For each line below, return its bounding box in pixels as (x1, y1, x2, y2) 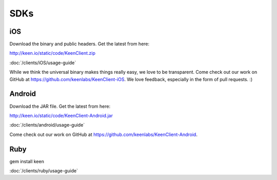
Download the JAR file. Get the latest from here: (9, 103, 110, 109)
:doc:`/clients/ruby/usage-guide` (9, 168, 78, 174)
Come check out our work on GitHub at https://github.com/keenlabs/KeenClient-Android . (9, 131, 197, 137)
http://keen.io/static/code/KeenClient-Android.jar (9, 112, 113, 118)
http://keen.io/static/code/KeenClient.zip (9, 50, 96, 56)
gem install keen (9, 158, 45, 164)
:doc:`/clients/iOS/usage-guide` (9, 59, 76, 66)
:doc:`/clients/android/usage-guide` (9, 122, 85, 128)
